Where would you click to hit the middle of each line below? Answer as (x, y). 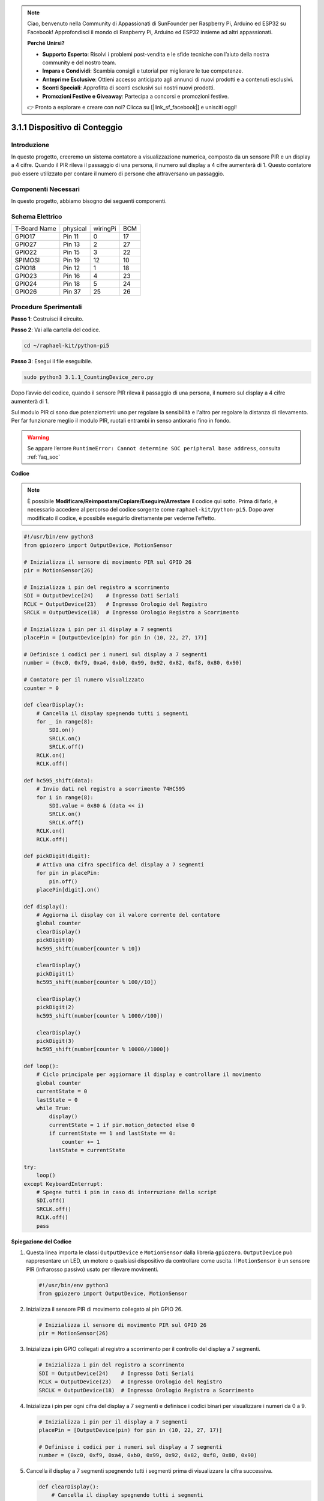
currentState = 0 (62, 1092)
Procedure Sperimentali (46, 307)
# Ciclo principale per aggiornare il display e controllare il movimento (148, 1074)
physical (75, 229)
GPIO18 (25, 268)
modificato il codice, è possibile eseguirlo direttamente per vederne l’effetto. (121, 518)
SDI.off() (51, 1200)
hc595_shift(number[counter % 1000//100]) (100, 1016)
